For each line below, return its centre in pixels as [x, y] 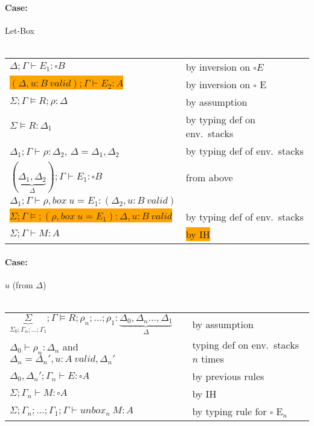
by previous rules [228, 376]
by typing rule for [229, 411]
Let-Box [20, 30]
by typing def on [220, 119]
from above [209, 177]
